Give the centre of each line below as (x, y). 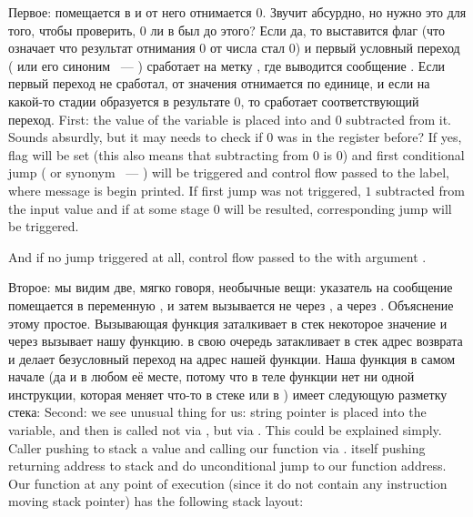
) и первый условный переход (377, 48)
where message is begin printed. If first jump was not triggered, (185, 190)
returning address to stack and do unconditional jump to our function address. (227, 466)
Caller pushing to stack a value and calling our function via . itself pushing (217, 447)
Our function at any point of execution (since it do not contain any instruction (228, 483)
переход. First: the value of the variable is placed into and (170, 119)
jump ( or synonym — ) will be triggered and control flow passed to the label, (229, 172)
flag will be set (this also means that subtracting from (159, 154)
